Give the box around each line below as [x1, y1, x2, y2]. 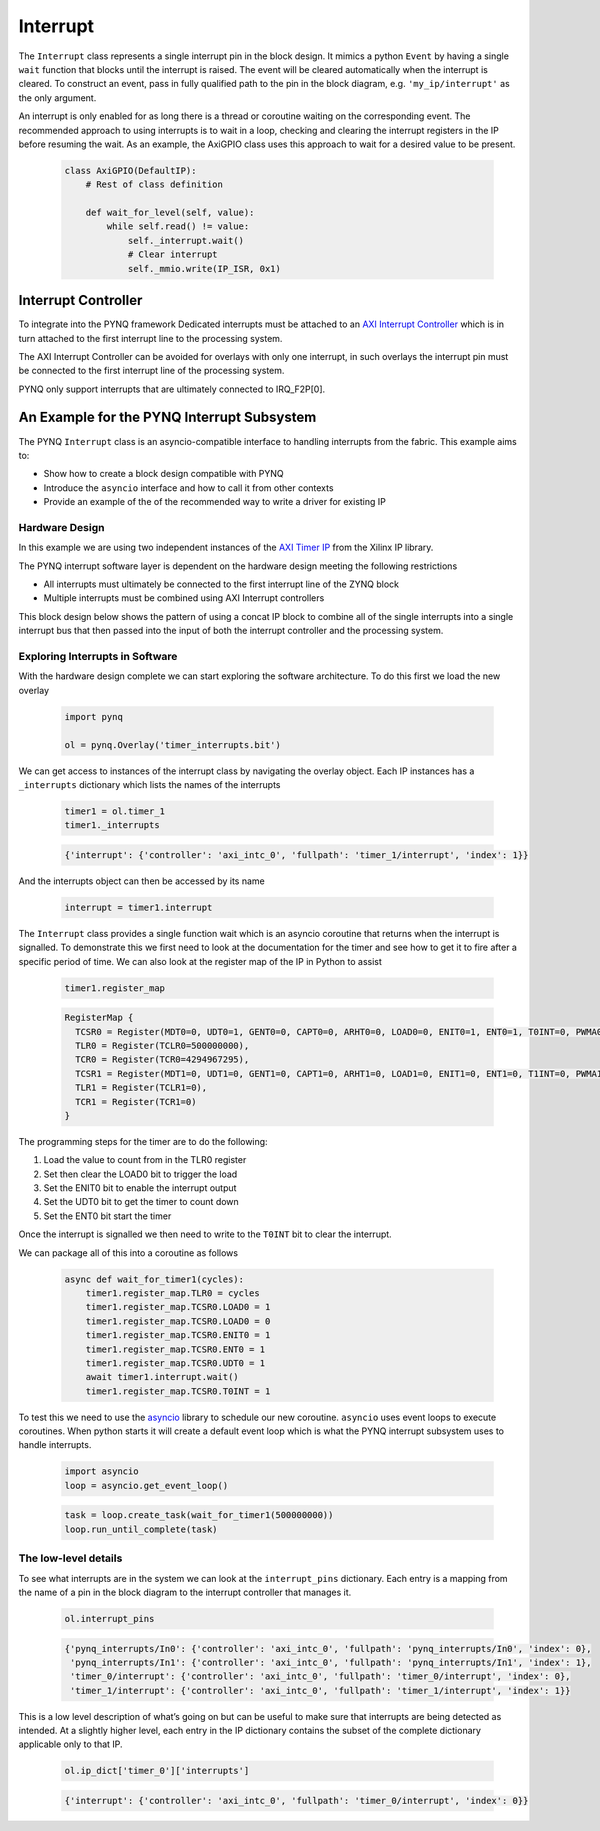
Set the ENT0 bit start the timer [43, 1210, 172, 1222]
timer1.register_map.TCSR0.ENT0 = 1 [85, 1343, 265, 1355]
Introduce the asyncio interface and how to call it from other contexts [43, 481, 334, 494]
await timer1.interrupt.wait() [85, 1371, 239, 1383]
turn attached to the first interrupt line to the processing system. [18, 332, 283, 344]
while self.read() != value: [106, 221, 250, 232]
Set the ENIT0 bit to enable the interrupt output [43, 1182, 237, 1194]
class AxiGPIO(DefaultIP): [64, 165, 197, 176]
